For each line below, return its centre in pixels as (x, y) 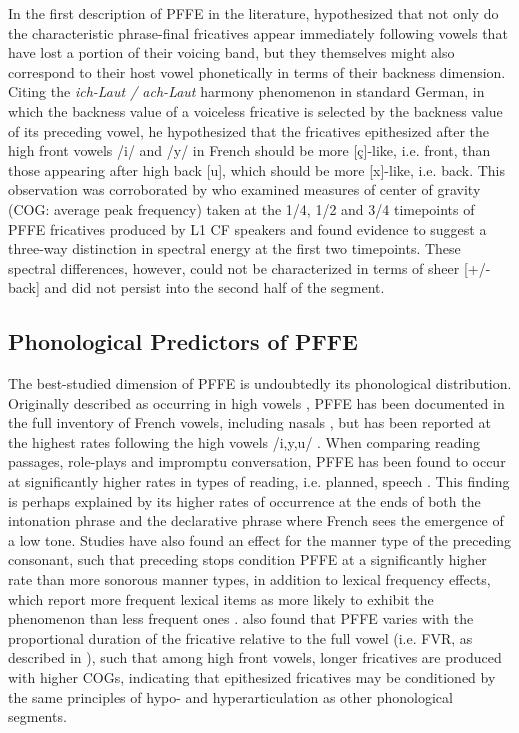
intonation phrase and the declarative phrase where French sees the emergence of (256, 520)
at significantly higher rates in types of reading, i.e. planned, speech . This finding (259, 481)
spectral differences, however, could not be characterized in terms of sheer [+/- (249, 267)
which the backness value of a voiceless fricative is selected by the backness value (255, 110)
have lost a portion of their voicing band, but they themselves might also (231, 52)
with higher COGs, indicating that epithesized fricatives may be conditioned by (252, 677)
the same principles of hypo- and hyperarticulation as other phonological (230, 696)
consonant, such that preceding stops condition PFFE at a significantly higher (247, 559)
